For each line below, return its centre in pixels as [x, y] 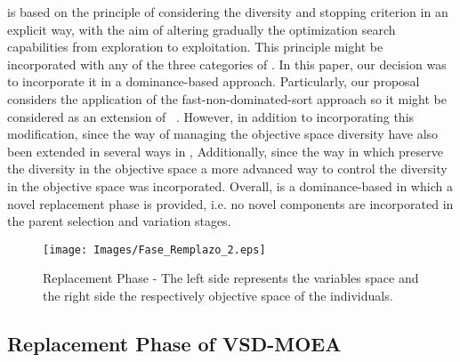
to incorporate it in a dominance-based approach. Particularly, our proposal [214, 81]
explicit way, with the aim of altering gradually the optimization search [202, 29]
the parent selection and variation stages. [119, 221]
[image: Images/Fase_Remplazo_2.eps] [154, 249]
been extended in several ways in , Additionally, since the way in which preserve [226, 151]
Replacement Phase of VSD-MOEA [174, 343]
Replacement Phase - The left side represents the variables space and [231, 278]
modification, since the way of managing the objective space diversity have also [223, 134]
